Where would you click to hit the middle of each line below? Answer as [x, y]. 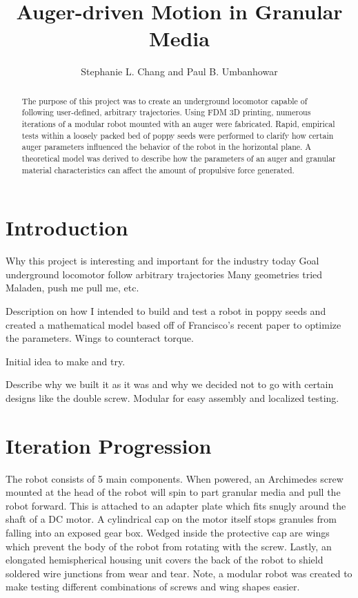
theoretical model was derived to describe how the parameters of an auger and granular [179, 158]
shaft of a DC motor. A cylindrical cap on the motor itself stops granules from [171, 519]
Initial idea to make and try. [66, 361]
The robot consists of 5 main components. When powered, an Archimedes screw [175, 478]
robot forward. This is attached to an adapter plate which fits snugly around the [176, 505]
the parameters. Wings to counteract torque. [100, 338]
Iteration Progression [109, 445]
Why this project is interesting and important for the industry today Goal [162, 261]
